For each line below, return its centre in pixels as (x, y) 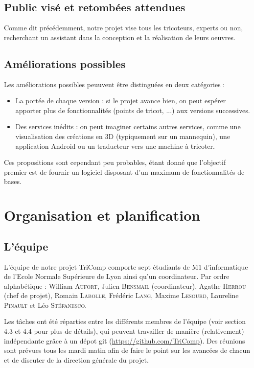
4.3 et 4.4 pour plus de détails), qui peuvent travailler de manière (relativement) (124, 331)
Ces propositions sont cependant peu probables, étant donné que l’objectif (115, 162)
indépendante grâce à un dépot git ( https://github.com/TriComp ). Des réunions (125, 340)
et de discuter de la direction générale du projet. (76, 359)
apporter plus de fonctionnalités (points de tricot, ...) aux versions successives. (133, 110)
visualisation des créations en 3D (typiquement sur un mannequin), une (123, 136)
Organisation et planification (102, 215)
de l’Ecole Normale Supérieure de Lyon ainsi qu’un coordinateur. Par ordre (117, 276)
